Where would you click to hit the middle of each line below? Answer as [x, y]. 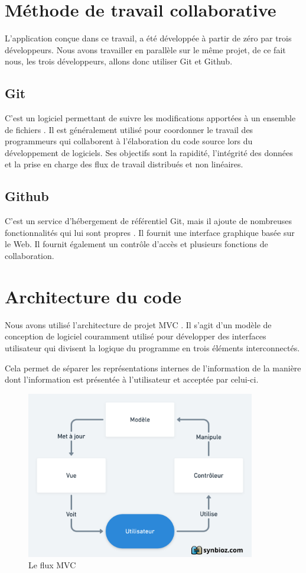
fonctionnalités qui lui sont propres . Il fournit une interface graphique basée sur [150, 232]
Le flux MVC [52, 565]
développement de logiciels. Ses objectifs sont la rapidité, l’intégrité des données [149, 152]
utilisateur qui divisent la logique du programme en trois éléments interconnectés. [152, 347]
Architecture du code [93, 296]
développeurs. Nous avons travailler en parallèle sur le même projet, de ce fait [145, 49]
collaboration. [30, 256]
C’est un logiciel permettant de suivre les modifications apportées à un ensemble [150, 118]
